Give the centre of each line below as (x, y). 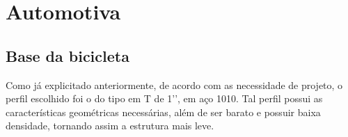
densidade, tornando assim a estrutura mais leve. (110, 126)
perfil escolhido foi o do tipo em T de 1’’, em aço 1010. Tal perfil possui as (164, 98)
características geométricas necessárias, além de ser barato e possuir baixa (163, 112)
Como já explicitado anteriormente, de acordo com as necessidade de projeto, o (174, 84)
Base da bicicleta (68, 55)
